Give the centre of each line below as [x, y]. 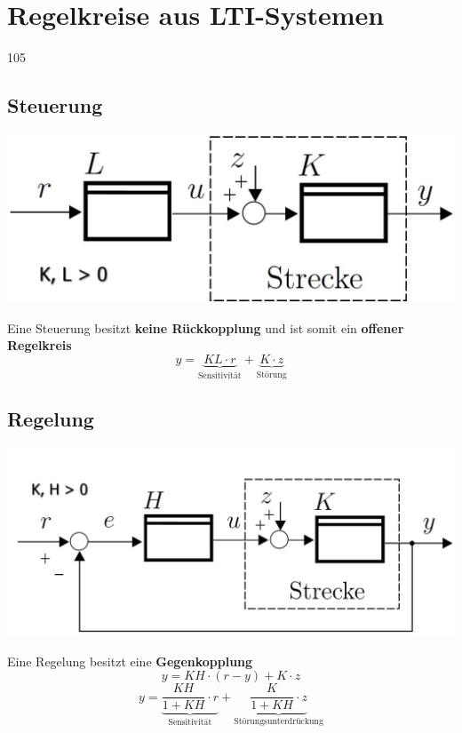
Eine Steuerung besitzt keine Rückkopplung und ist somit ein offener [206, 327]
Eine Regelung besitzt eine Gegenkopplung [130, 661]
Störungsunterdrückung [279, 722]
